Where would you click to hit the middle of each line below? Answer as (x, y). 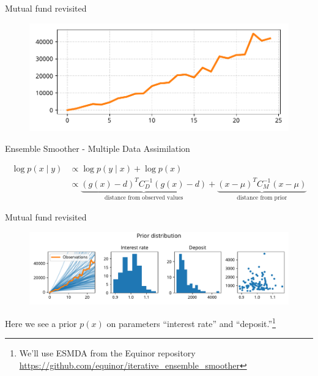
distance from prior (262, 197)
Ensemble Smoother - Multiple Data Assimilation (98, 148)
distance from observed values (144, 197)
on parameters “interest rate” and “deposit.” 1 (191, 322)
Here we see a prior (41, 323)
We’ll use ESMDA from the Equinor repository (107, 353)
